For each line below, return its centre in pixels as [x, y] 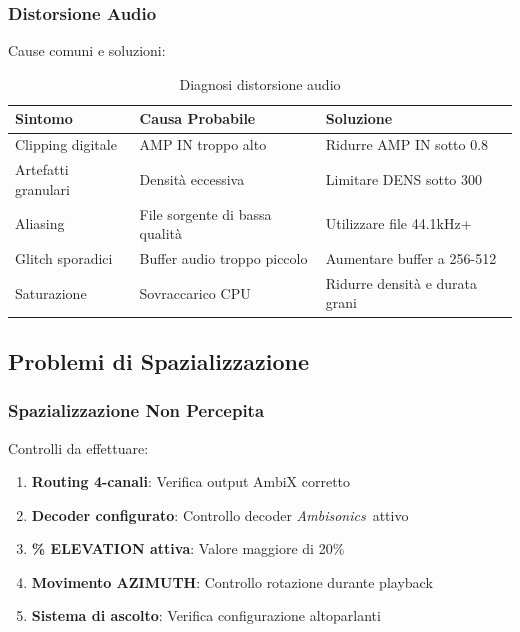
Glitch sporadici [64, 257]
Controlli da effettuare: [78, 447]
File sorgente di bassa [205, 213]
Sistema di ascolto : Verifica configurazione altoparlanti [206, 615]
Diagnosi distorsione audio [260, 83]
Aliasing [40, 223]
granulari [42, 188]
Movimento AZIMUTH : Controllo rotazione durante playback [232, 581]
